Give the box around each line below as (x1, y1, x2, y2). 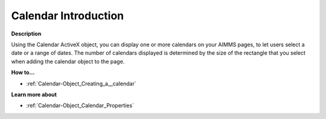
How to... (11, 69, 35, 76)
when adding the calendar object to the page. (11, 58, 125, 65)
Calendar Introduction (11, 9, 124, 22)
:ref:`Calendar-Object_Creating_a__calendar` (26, 80, 137, 87)
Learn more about (11, 91, 57, 98)
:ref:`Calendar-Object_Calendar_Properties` (26, 102, 134, 109)
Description (11, 30, 42, 37)
